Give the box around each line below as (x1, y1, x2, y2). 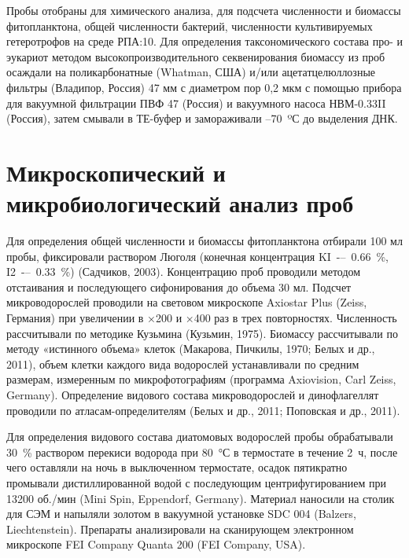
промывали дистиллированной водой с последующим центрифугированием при (6, 474, 387, 490)
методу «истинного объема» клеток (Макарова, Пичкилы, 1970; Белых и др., (6, 340, 375, 357)
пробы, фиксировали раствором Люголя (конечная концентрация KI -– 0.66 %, (6, 248, 389, 264)
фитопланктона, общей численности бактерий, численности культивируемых (6, 17, 373, 34)
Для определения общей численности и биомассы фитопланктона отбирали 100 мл (6, 233, 403, 249)
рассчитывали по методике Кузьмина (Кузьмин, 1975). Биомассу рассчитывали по (6, 325, 398, 341)
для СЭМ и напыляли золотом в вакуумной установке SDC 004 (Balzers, (6, 505, 356, 522)
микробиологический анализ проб (6, 187, 354, 219)
